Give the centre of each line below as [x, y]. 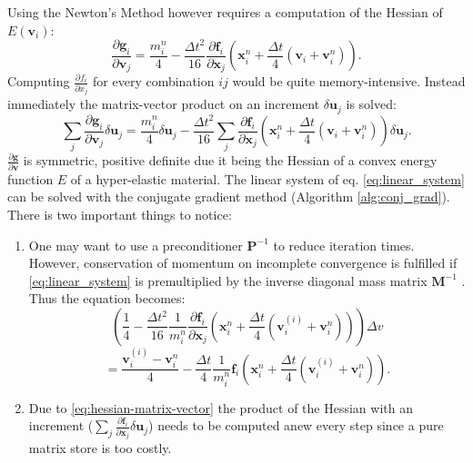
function [30, 178]
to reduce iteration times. [344, 245]
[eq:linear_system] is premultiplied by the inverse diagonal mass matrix [228, 280]
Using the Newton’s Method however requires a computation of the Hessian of [225, 12]
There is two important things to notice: [120, 214]
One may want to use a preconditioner [136, 245]
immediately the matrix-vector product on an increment [164, 104]
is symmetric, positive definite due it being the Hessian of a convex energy [230, 160]
